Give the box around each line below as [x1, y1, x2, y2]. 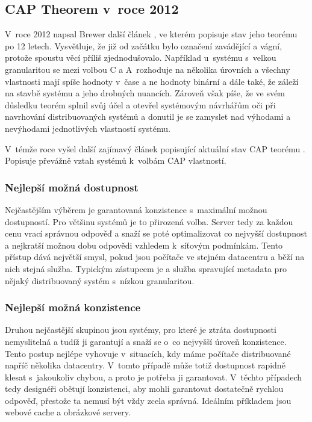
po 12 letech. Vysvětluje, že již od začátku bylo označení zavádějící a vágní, [5, 39, 282, 52]
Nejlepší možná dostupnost [5, 179, 139, 194]
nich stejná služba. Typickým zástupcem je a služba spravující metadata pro [5, 262, 287, 275]
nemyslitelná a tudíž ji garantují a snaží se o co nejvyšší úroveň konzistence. [5, 335, 287, 347]
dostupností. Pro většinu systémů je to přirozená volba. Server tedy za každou [5, 215, 293, 228]
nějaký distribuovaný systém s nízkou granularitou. [5, 274, 195, 287]
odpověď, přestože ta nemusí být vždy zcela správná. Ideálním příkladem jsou [5, 394, 292, 406]
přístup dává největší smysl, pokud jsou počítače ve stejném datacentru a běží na [5, 250, 305, 263]
